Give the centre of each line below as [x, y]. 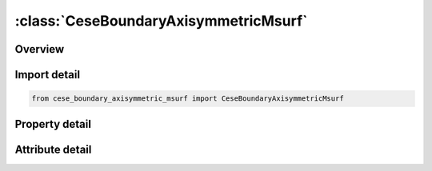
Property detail [53, 124]
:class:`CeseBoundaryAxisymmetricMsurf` [161, 21]
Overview [40, 49]
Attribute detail [53, 149]
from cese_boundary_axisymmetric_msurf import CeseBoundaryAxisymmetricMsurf [188, 99]
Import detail [47, 75]
